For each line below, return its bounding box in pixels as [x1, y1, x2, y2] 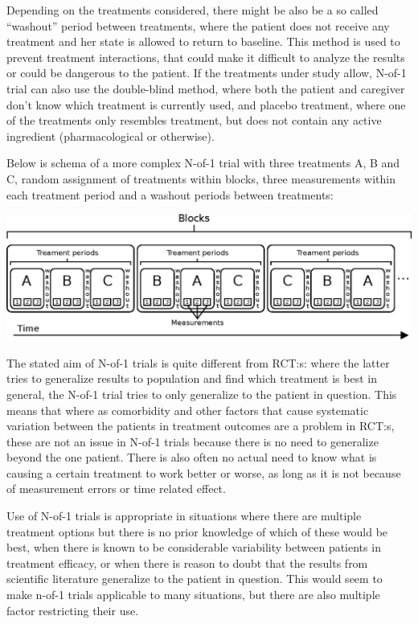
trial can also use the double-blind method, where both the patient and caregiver [6, 80, 405, 96]
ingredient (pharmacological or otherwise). [6, 127, 215, 144]
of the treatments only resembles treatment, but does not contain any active [6, 112, 382, 129]
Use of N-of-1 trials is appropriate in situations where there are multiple [6, 507, 362, 524]
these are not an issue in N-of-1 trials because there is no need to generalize [6, 433, 379, 450]
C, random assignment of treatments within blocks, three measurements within [6, 170, 395, 187]
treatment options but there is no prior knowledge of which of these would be [6, 523, 388, 540]
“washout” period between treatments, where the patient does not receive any [6, 17, 390, 34]
